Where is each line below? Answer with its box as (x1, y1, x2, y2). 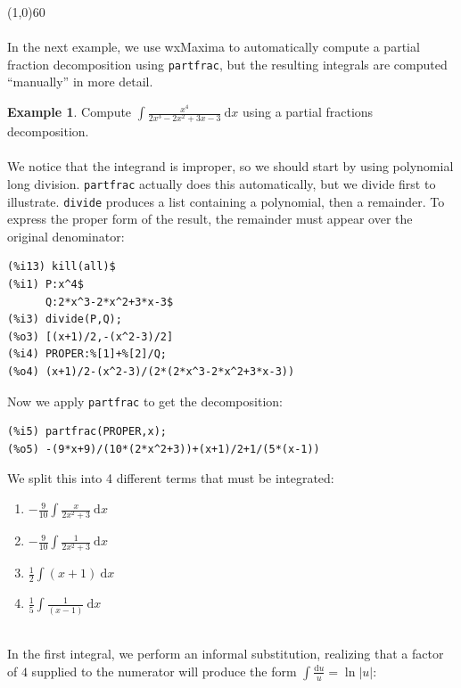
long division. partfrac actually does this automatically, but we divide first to (7, 174, 436, 192)
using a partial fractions (243, 102, 374, 121)
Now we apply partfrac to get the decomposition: (7, 391, 283, 410)
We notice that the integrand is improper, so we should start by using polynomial (7, 157, 454, 176)
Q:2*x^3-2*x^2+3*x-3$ (45, 295, 174, 308)
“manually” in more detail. (7, 72, 153, 91)
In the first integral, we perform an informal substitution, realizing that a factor (7, 644, 444, 663)
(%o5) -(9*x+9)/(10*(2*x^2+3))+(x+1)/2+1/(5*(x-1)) (7, 442, 320, 455)
